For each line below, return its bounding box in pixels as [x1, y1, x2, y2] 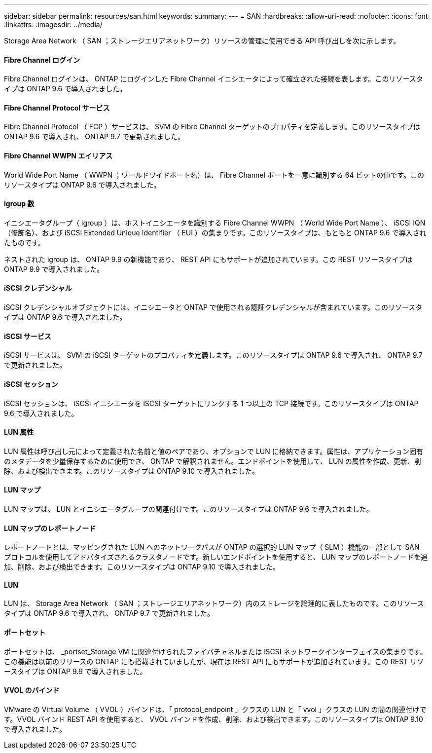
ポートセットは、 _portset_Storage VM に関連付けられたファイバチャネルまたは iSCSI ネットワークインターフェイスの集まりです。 [4, 647, 427, 656]
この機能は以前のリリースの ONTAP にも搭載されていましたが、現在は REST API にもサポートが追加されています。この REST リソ [4, 657, 424, 666]
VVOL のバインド [4, 686, 60, 695]
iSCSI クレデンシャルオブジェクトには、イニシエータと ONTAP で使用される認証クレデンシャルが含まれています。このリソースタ [4, 303, 423, 312]
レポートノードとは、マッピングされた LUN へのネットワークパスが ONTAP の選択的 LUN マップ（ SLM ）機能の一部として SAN [4, 543, 420, 552]
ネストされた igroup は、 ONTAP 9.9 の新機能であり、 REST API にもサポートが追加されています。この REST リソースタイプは [4, 255, 413, 264]
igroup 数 [4, 199, 35, 208]
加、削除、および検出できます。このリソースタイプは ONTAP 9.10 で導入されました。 [4, 563, 280, 571]
